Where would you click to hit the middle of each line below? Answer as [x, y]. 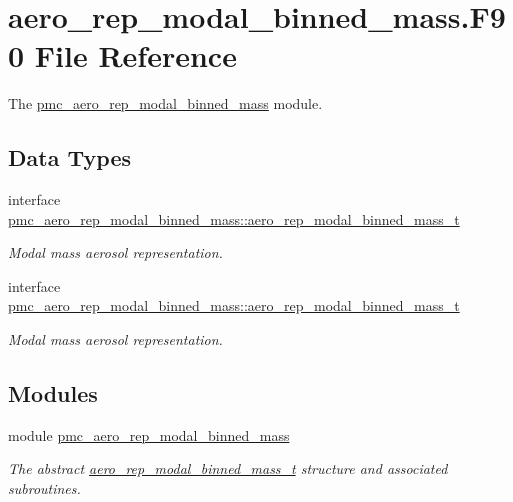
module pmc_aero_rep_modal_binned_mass [149, 434]
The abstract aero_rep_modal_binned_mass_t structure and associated [228, 468]
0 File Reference [122, 55]
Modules [53, 393]
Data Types [69, 157]
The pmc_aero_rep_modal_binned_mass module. [165, 103]
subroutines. [44, 488]
